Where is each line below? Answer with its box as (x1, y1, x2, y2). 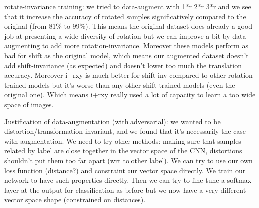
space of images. (4, 99, 54, 109)
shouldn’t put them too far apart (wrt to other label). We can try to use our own (4, 155, 253, 165)
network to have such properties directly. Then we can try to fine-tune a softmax (4, 175, 252, 185)
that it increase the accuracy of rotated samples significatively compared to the (4, 11, 246, 21)
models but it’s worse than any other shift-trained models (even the (28, 79, 235, 90)
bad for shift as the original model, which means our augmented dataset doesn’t (4, 50, 249, 60)
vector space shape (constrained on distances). (4, 194, 146, 205)
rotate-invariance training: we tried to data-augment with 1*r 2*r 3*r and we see (4, 1, 251, 11)
